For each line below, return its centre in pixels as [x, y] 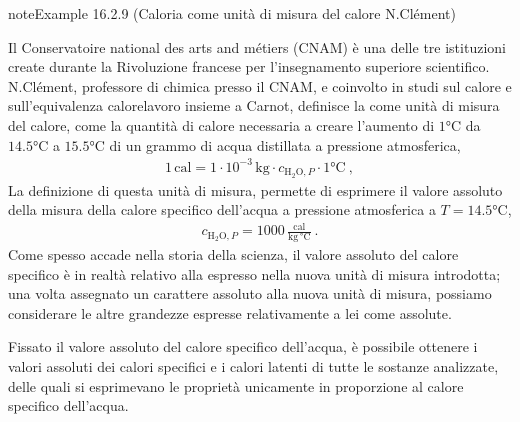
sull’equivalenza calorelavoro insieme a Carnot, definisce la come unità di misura [254, 105]
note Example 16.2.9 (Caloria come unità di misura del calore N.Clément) [232, 13]
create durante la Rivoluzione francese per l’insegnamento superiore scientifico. [249, 66]
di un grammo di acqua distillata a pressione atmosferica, [285, 144]
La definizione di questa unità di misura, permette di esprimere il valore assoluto [255, 189]
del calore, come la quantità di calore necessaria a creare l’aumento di [221, 124]
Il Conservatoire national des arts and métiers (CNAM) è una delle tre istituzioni [257, 46]
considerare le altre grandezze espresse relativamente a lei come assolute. [230, 312]
